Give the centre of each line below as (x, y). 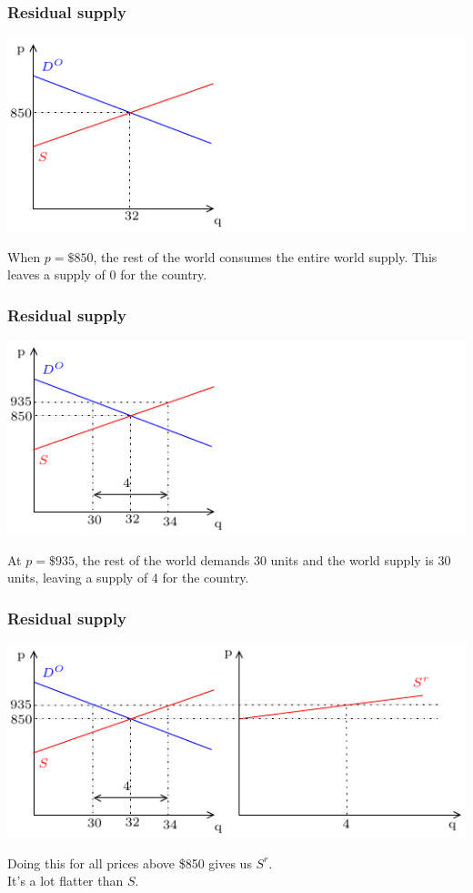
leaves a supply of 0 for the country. (107, 274)
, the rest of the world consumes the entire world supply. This (265, 256)
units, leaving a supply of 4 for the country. (128, 578)
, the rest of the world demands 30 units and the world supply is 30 (262, 559)
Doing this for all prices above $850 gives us (130, 863)
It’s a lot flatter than (65, 881)
